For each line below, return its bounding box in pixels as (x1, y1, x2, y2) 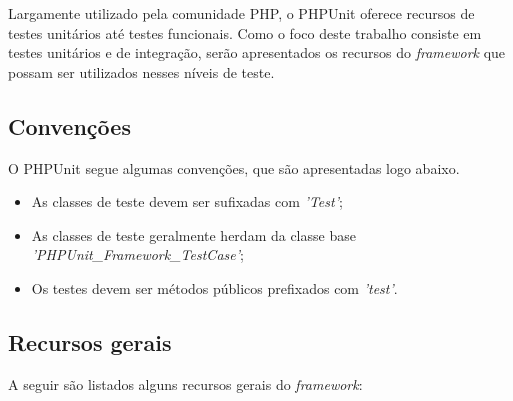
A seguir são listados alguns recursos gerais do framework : (8, 373, 363, 394)
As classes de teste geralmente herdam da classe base (31, 224, 356, 245)
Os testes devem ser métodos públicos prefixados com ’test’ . (31, 277, 398, 298)
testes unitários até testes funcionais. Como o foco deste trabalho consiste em (8, 22, 482, 43)
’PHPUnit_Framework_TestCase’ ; (31, 244, 244, 265)
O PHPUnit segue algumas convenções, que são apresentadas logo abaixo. (8, 157, 460, 178)
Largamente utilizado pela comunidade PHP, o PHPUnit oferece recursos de (8, 3, 475, 23)
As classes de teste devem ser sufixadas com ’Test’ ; (31, 191, 343, 212)
